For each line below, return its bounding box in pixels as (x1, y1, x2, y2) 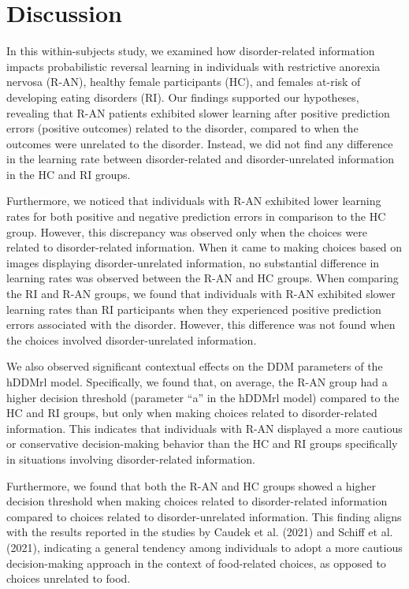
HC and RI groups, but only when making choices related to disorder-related (6, 404, 377, 421)
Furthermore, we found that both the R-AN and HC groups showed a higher (6, 477, 376, 494)
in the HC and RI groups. (6, 166, 131, 182)
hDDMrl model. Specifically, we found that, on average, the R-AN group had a (6, 374, 388, 390)
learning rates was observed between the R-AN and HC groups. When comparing (6, 270, 399, 286)
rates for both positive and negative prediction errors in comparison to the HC (6, 208, 386, 225)
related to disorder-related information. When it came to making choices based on (6, 239, 403, 255)
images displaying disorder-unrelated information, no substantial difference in (6, 254, 380, 270)
